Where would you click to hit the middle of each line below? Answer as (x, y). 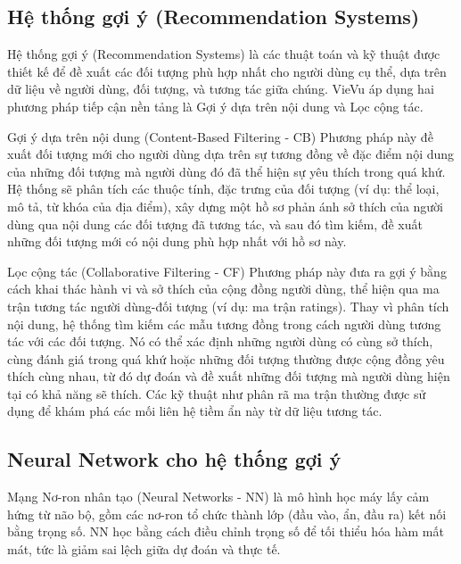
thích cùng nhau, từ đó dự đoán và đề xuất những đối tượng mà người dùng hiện (229, 376)
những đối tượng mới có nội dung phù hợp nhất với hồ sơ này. (177, 241)
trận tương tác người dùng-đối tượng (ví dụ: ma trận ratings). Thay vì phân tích (228, 306)
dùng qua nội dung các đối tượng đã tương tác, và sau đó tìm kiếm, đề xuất (215, 224)
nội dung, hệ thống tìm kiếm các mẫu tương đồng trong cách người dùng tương (224, 323)
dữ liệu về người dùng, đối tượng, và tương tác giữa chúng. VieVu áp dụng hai (221, 89)
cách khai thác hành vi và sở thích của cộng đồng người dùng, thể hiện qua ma (223, 289)
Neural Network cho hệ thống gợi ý (174, 459)
